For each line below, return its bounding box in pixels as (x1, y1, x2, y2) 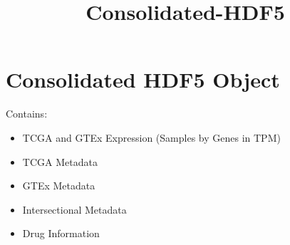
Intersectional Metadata (22, 202, 127, 217)
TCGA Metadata (22, 154, 98, 169)
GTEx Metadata (22, 178, 95, 193)
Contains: (6, 106, 48, 121)
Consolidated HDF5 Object (6, 65, 280, 94)
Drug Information (22, 226, 100, 241)
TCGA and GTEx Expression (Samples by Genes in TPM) (22, 130, 281, 145)
